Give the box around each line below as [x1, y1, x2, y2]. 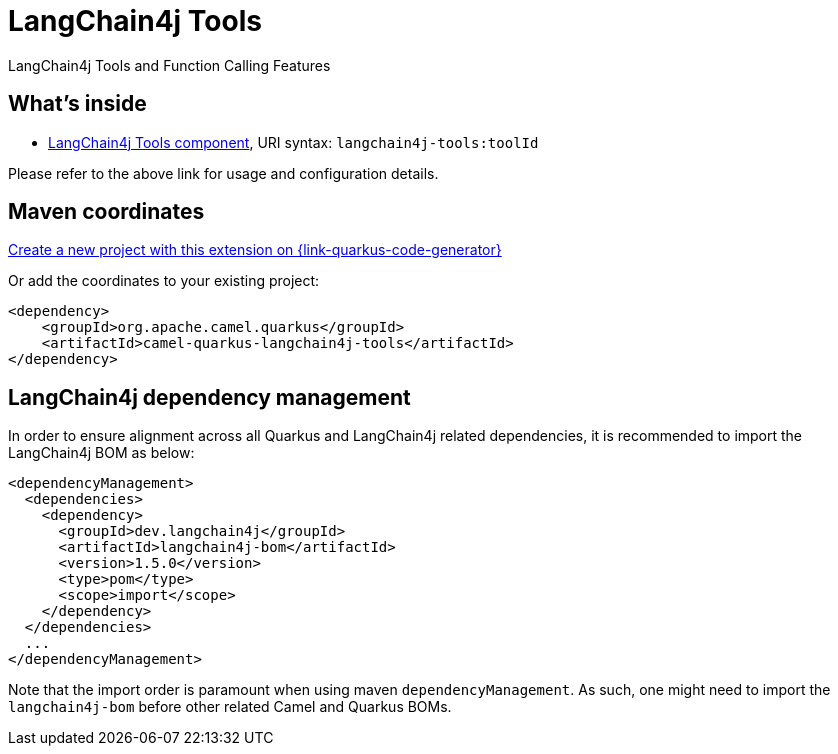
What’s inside [8, 91, 147, 117]
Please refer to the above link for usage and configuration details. [8, 164, 439, 182]
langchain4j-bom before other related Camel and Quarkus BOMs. [8, 698, 452, 716]
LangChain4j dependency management [8, 384, 411, 410]
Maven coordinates [8, 199, 205, 225]
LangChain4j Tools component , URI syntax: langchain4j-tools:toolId [48, 133, 539, 151]
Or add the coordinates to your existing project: [8, 272, 320, 290]
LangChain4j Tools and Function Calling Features [8, 56, 331, 74]
